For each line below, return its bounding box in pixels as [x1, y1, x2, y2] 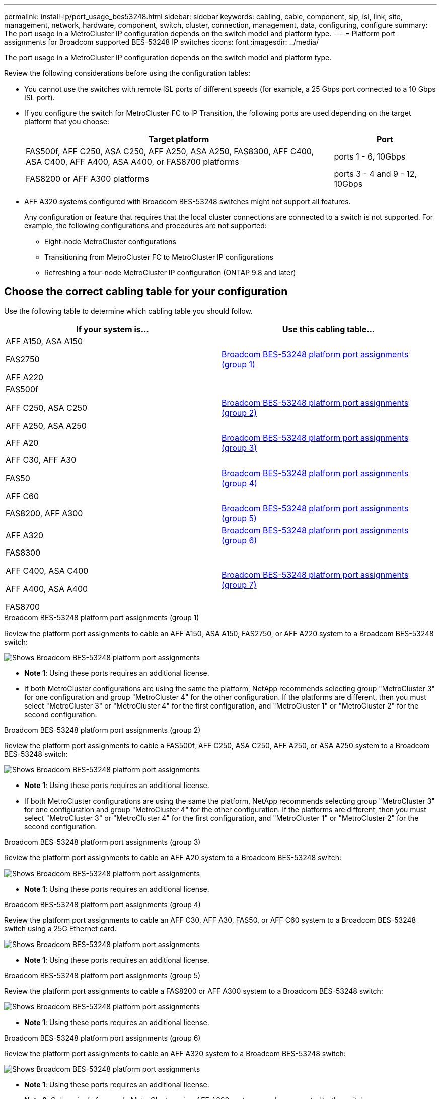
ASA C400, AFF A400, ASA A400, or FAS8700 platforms [26, 156, 239, 167]
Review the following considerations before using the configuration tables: [4, 69, 250, 77]
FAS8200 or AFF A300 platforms [26, 174, 150, 184]
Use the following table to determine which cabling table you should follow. [4, 306, 253, 316]
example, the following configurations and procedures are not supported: [24, 221, 267, 230]
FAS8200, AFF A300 [6, 508, 83, 518]
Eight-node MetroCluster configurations [44, 237, 176, 246]
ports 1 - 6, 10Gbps [334, 151, 406, 162]
